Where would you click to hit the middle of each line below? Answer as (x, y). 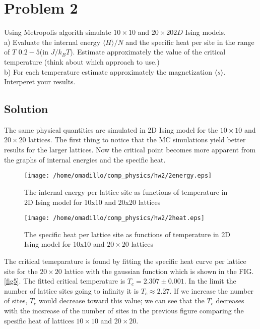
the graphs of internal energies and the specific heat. (85, 159)
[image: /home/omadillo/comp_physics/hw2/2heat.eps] (114, 218)
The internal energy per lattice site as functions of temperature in (126, 191)
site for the (21, 271)
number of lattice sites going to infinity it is (72, 290)
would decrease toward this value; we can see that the (121, 300)
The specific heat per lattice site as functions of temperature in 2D (127, 234)
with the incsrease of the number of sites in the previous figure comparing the (124, 310)
